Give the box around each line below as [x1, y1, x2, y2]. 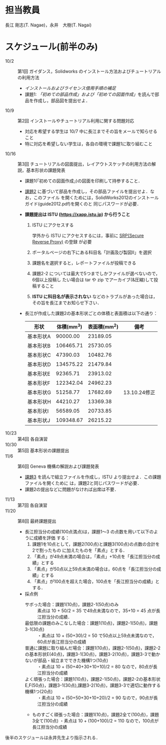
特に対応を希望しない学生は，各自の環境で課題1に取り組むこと [24, 140, 153, 147]
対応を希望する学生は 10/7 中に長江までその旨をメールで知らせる [24, 128, 158, 134]
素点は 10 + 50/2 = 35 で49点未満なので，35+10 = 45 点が [37, 608, 156, 614]
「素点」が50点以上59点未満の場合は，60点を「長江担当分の [32, 566, 157, 572]
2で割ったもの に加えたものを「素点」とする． [32, 547, 127, 553]
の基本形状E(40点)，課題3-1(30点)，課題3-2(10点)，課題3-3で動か [24, 651, 161, 657]
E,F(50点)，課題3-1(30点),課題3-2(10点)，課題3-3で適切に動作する [24, 682, 161, 688]
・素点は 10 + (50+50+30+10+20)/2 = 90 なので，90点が [37, 695, 154, 701]
